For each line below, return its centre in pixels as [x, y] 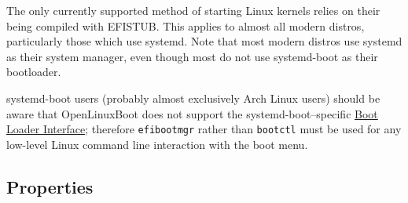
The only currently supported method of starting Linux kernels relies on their [193, 10]
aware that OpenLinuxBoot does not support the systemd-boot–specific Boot [192, 113]
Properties [50, 186]
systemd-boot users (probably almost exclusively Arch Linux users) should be [193, 98]
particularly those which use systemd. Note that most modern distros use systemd [204, 41]
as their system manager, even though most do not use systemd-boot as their [192, 56]
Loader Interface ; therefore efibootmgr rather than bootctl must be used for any [204, 129]
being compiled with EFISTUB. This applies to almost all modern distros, [186, 25]
